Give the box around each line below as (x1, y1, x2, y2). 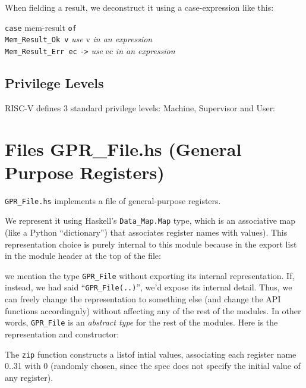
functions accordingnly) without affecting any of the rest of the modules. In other (5, 304, 301, 317)
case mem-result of (5, 21, 77, 33)
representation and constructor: (5, 327, 119, 340)
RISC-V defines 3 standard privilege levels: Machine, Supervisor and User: (5, 101, 276, 114)
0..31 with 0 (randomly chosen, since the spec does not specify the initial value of (5, 359, 301, 372)
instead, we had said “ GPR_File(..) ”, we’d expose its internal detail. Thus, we (5, 281, 292, 293)
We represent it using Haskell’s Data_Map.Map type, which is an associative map (5, 214, 295, 227)
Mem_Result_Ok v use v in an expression (5, 33, 153, 45)
